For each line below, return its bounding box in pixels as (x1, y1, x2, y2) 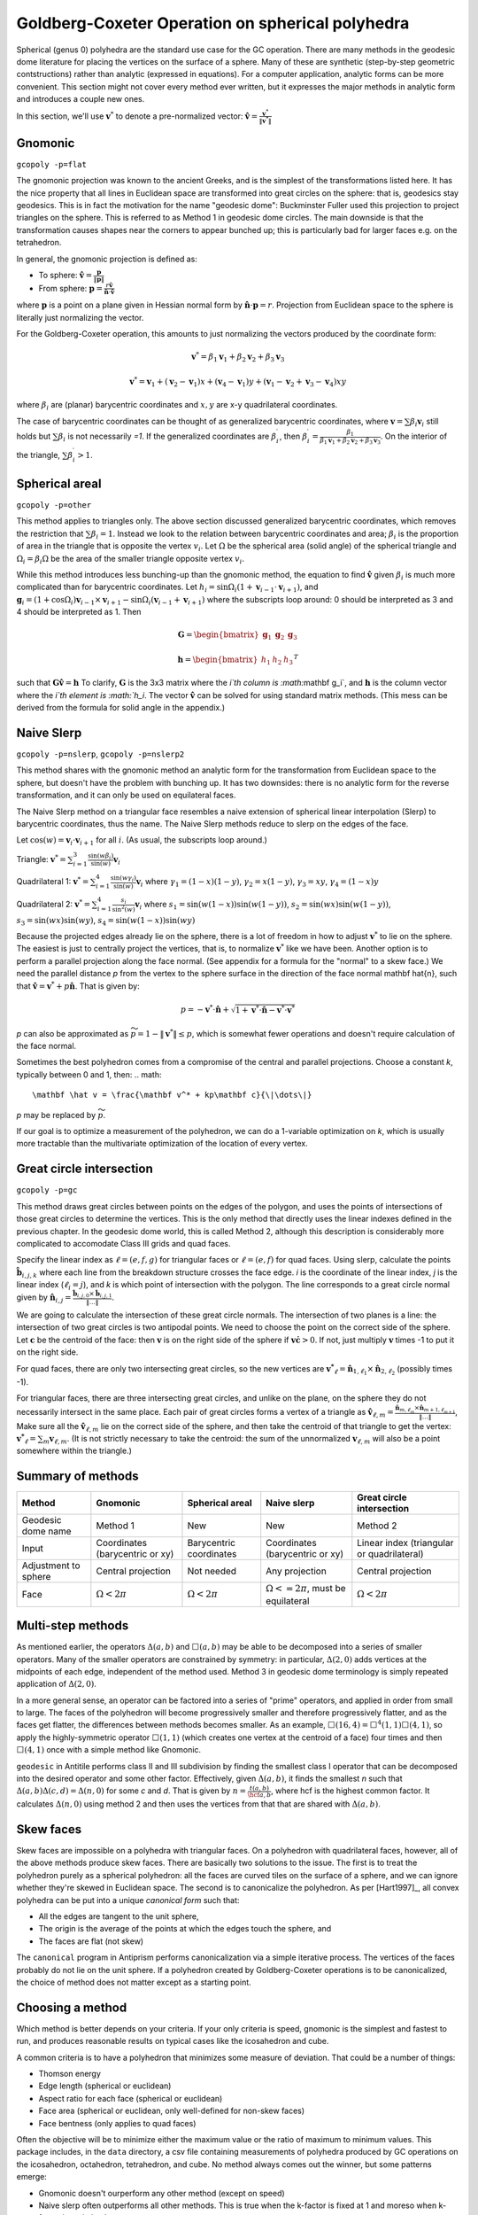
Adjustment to (21, 1559, 81, 1572)
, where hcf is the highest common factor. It (270, 1785, 430, 1796)
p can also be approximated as (16, 1028, 129, 1038)
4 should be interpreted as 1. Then (16, 607, 142, 618)
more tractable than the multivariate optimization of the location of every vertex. (16, 1139, 309, 1149)
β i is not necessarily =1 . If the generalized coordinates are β (58, 431, 277, 443)
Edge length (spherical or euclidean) (38, 2080, 172, 2091)
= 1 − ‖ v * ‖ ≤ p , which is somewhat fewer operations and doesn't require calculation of (137, 1028, 456, 1038)
